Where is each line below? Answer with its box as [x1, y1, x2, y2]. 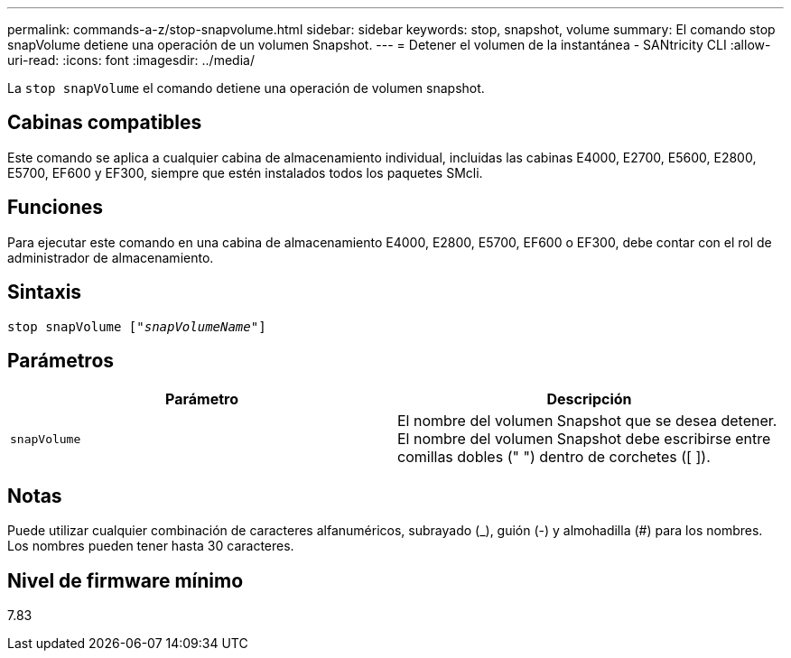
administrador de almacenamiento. [7, 249, 214, 265]
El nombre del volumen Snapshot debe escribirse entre [397, 430, 771, 449]
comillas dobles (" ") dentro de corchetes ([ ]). [397, 448, 711, 467]
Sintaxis [7, 281, 82, 304]
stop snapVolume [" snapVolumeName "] [7, 319, 266, 334]
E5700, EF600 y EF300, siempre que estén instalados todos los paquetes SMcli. [7, 164, 483, 181]
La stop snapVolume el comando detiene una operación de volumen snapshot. [7, 80, 485, 96]
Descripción [546, 390, 632, 409]
